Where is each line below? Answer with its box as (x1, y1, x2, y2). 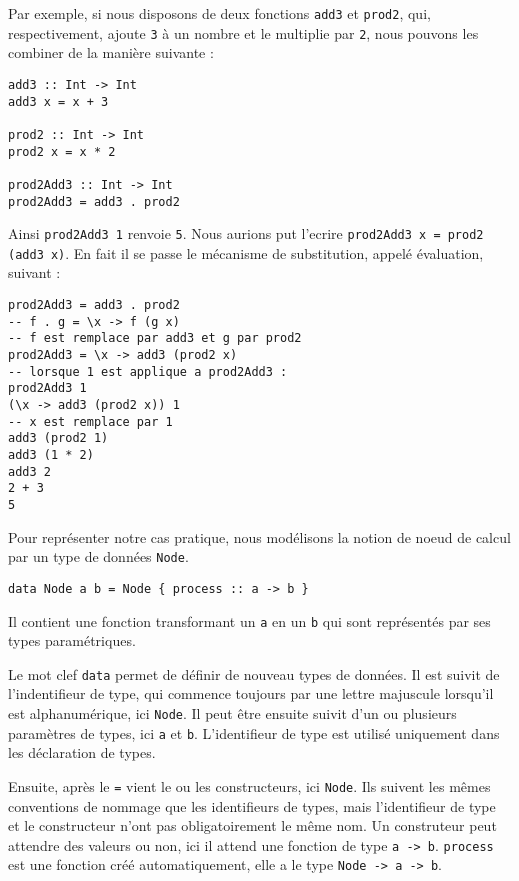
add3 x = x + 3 (8, 94, 109, 109)
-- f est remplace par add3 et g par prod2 (8, 331, 302, 346)
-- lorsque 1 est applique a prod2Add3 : (8, 364, 288, 379)
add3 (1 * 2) (8, 447, 94, 462)
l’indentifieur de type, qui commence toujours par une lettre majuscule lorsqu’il (8, 683, 494, 704)
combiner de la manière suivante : (8, 42, 214, 63)
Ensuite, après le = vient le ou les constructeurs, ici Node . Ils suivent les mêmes (8, 775, 491, 796)
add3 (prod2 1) (8, 431, 109, 446)
